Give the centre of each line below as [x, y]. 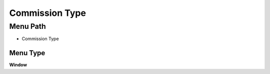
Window [18, 65]
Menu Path [27, 26]
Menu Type [27, 53]
